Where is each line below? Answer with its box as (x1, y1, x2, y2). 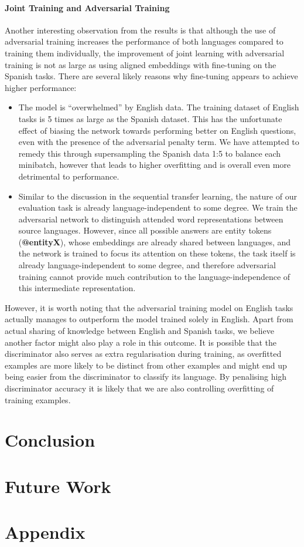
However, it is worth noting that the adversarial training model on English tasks (5, 301, 293, 313)
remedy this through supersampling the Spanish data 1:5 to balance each (18, 147, 281, 159)
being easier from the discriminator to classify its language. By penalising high (5, 370, 287, 383)
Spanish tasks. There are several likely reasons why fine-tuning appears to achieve (5, 70, 298, 82)
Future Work (5, 474, 111, 498)
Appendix (5, 520, 86, 544)
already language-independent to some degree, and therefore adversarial (18, 259, 276, 271)
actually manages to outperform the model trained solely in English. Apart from (5, 313, 293, 325)
